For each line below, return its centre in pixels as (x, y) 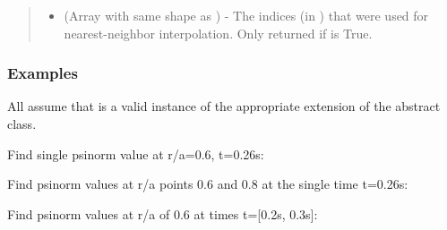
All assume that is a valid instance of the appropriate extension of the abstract (224, 106)
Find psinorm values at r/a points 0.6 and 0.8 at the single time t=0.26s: (208, 184)
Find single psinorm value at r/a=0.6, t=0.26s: (136, 153)
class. (22, 124)
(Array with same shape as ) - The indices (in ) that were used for (246, 15)
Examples (43, 73)
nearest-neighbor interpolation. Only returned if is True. (218, 33)
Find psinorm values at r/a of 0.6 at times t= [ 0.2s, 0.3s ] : (163, 213)
